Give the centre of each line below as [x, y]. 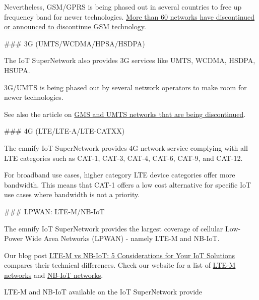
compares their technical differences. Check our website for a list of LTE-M [120, 265]
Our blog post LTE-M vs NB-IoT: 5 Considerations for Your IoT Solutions [120, 255]
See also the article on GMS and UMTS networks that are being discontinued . [125, 114]
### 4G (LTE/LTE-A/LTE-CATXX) [64, 131]
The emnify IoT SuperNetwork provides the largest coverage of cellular [114, 228]
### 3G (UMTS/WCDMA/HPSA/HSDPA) [75, 43]
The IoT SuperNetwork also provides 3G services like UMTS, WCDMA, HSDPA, [130, 60]
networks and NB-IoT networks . [54, 275]
